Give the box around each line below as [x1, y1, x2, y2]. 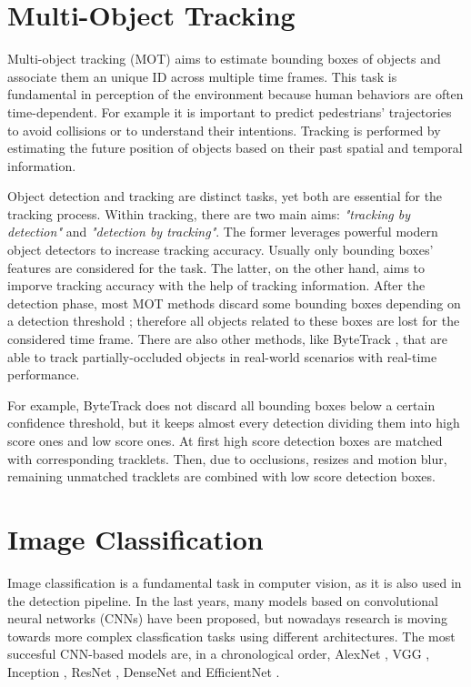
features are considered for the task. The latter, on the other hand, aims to [7, 258, 426, 277]
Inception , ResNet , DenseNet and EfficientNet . [7, 662, 280, 681]
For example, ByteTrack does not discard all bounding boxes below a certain [7, 395, 436, 414]
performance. [7, 365, 80, 384]
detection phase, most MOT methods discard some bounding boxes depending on [7, 293, 461, 312]
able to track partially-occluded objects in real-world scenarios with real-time [7, 347, 437, 366]
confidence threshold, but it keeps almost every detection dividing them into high [7, 413, 460, 432]
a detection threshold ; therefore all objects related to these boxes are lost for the [7, 311, 460, 330]
